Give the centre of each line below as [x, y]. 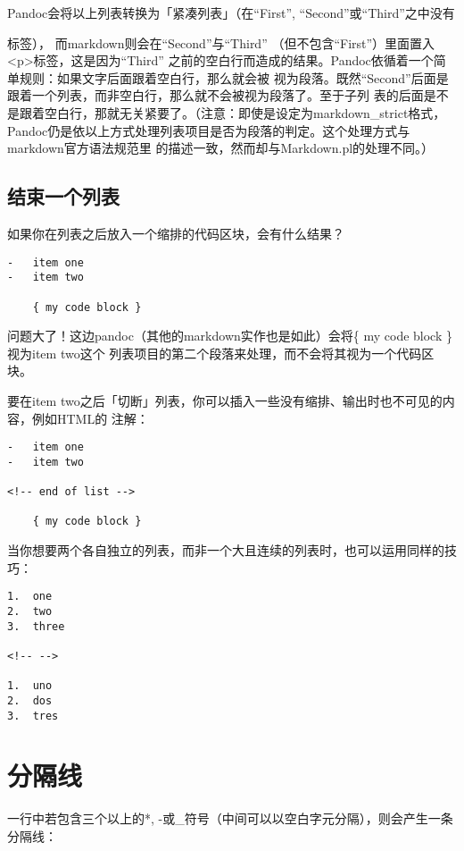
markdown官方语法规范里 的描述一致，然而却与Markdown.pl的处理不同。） [221, 148]
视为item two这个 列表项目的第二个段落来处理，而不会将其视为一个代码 [215, 353]
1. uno [30, 686]
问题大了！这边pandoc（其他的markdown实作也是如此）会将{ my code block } [230, 336]
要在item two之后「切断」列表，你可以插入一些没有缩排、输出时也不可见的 [225, 400]
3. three [36, 626]
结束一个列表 [63, 196]
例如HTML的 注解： [90, 418]
